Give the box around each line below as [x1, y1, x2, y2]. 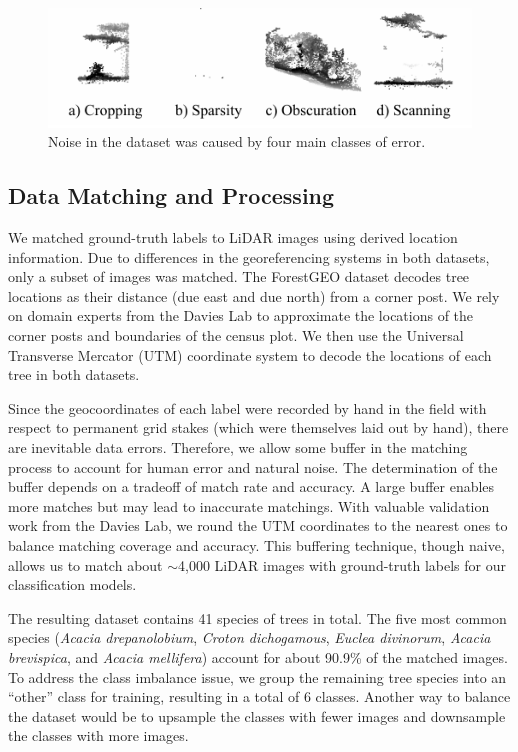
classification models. [8, 574, 137, 595]
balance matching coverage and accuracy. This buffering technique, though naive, [8, 534, 505, 555]
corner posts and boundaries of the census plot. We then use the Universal [8, 325, 464, 346]
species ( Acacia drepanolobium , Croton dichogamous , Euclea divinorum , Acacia [8, 627, 491, 648]
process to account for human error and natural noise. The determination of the [8, 456, 498, 477]
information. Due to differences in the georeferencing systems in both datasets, [8, 246, 490, 267]
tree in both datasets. [8, 364, 140, 385]
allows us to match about [8, 554, 163, 575]
